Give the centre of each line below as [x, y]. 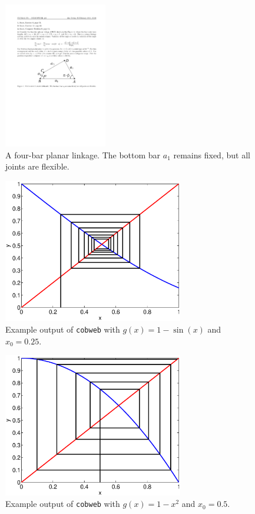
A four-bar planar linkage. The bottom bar [83, 154]
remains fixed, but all [212, 154]
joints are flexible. [37, 166]
